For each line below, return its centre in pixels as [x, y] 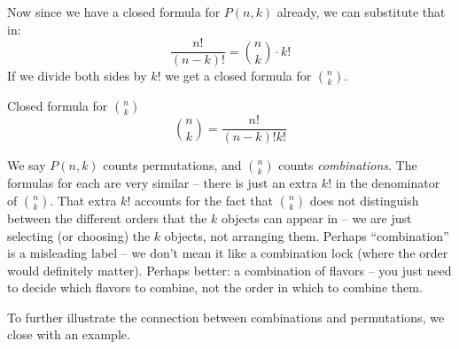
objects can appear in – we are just [316, 217]
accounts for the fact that [204, 200]
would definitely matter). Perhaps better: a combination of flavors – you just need [229, 270]
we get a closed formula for [238, 76]
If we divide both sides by [77, 76]
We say [27, 165]
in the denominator [388, 183]
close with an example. [69, 334]
